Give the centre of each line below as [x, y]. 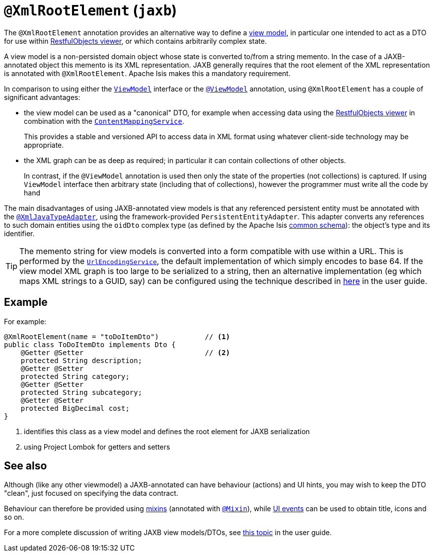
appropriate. [44, 145]
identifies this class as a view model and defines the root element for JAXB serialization [167, 431]
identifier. [19, 233]
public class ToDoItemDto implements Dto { [90, 344]
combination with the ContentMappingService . [104, 121]
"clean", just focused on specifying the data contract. [91, 493]
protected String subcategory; [81, 392]
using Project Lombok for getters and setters [97, 447]
